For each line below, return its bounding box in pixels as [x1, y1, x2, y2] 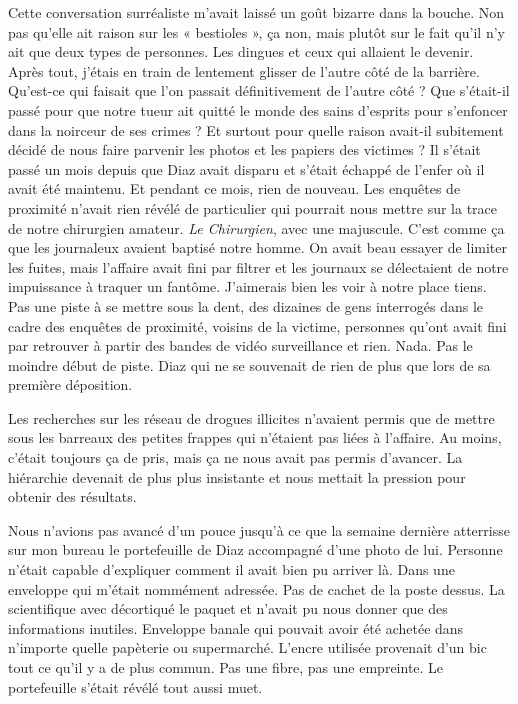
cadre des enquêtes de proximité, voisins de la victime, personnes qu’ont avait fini [8, 315, 507, 336]
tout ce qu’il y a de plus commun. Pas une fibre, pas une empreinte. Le [8, 657, 444, 677]
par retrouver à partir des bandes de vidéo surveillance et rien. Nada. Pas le [8, 335, 473, 356]
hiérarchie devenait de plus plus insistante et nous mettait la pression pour [8, 466, 466, 487]
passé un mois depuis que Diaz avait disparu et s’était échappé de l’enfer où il [8, 158, 485, 179]
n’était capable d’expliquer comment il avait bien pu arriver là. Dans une [8, 559, 455, 580]
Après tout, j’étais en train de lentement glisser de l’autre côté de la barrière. [8, 60, 480, 81]
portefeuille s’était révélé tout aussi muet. [8, 676, 263, 697]
